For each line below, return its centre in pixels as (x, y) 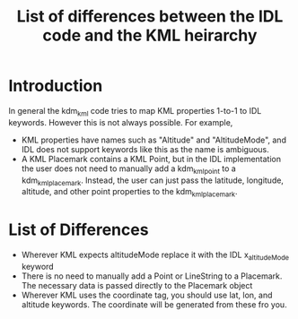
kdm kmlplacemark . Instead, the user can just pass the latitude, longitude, (153, 181)
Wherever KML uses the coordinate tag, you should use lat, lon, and (147, 295)
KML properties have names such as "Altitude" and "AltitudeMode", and (153, 140)
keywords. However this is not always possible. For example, (121, 122)
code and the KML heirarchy (150, 35)
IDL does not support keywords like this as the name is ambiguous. (145, 149)
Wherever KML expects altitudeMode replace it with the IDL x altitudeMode (155, 255)
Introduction (56, 86)
